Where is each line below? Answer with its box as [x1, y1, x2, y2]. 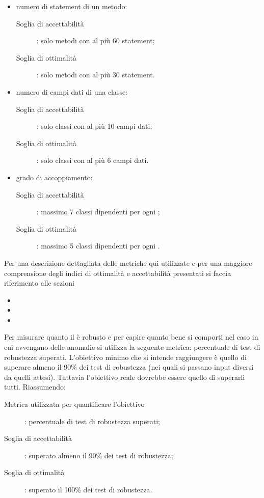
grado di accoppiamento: [16, 172, 93, 182]
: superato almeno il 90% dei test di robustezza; [24, 450, 173, 460]
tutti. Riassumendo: [4, 381, 66, 392]
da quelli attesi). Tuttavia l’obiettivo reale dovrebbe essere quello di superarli [4, 371, 245, 382]
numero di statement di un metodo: [16, 1, 127, 11]
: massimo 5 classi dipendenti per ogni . [36, 240, 160, 251]
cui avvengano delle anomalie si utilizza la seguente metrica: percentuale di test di [4, 342, 260, 352]
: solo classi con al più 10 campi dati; [36, 121, 152, 131]
